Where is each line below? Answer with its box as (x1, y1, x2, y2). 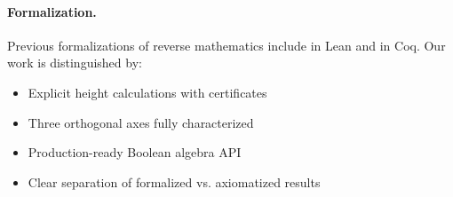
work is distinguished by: (7, 53, 142, 72)
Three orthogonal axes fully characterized (28, 113, 254, 131)
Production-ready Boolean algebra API (28, 143, 242, 162)
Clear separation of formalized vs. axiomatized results (28, 172, 321, 191)
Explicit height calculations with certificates (28, 83, 267, 101)
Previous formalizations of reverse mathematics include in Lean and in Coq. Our (7, 35, 446, 54)
